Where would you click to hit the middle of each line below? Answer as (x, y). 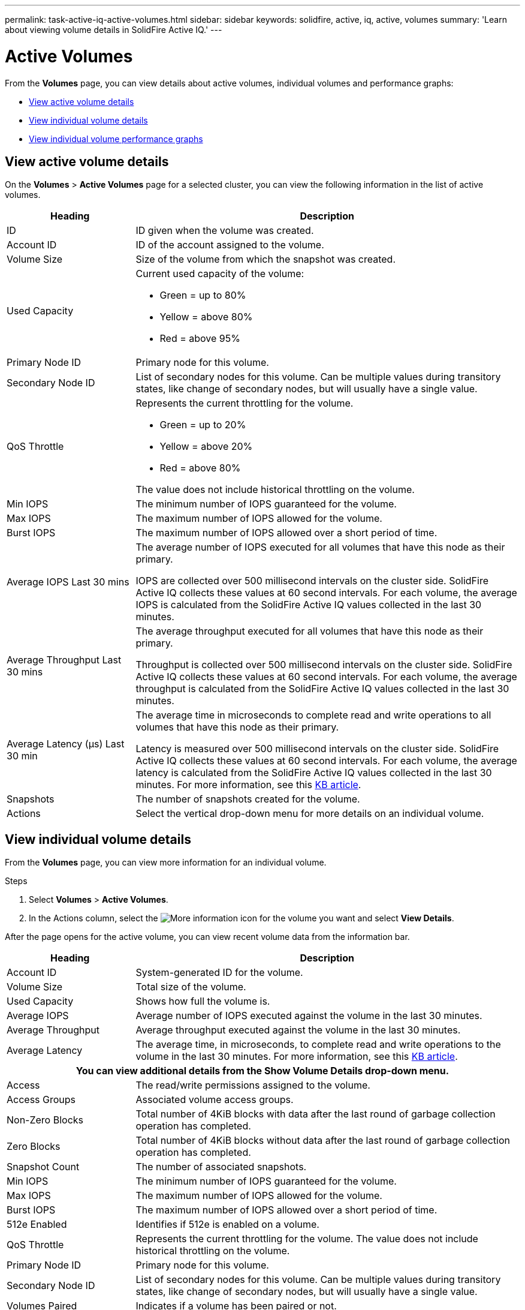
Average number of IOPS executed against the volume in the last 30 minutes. (309, 1016)
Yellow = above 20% (206, 447)
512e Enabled (37, 1225)
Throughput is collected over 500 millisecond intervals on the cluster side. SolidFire (324, 665)
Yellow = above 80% (206, 317)
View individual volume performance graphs (116, 139)
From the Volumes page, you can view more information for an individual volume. (166, 863)
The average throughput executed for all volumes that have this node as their (310, 631)
